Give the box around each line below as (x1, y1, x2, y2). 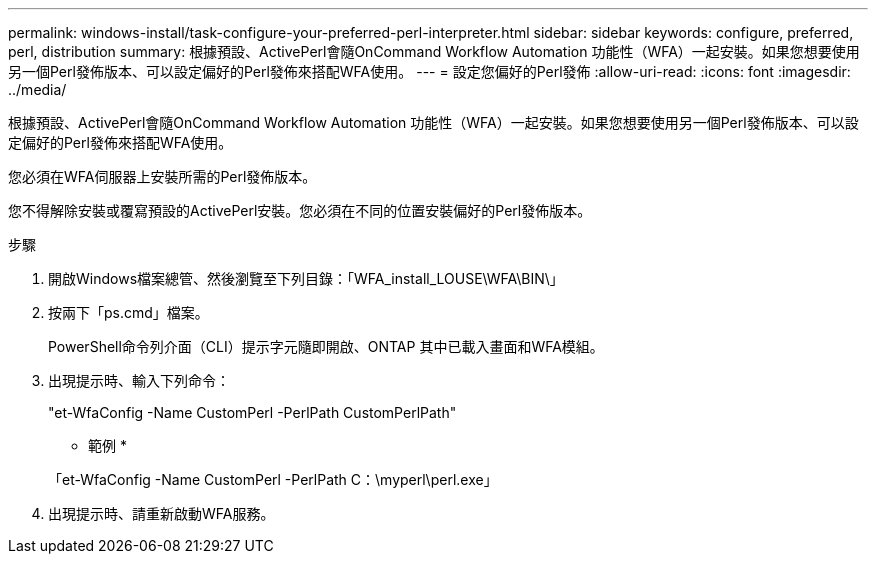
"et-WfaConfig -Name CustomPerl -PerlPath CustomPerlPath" (48, 404, 457, 421)
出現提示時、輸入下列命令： (48, 372, 230, 389)
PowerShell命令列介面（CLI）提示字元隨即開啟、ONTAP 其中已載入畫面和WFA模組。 (48, 338, 604, 355)
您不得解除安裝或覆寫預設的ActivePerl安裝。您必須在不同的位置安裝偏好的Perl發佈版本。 (8, 202, 592, 219)
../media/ (8, 81, 67, 98)
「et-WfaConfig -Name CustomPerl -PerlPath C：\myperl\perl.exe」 (48, 471, 498, 488)
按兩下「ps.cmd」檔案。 (48, 304, 209, 321)
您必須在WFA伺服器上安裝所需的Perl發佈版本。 (8, 168, 317, 185)
